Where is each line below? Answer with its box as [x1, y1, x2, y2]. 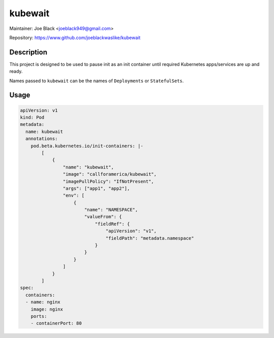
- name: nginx [25, 299, 61, 305]
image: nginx [30, 306, 63, 312]
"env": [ [62, 193, 85, 198]
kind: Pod [20, 115, 45, 120]
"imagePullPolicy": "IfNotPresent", [62, 178, 154, 184]
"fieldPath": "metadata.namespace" [106, 235, 194, 241]
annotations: [25, 136, 58, 142]
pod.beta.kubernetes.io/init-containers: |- [30, 143, 144, 149]
